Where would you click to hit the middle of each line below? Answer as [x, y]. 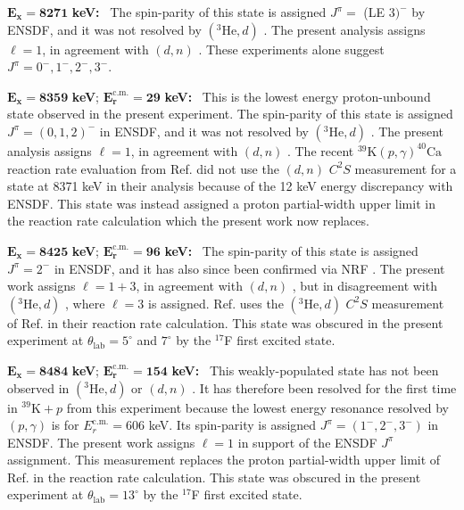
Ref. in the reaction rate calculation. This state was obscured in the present [214, 477]
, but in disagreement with [365, 286]
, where [85, 303]
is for [65, 425]
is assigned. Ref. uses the [216, 303]
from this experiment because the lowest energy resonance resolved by [257, 407]
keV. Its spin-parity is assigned [232, 425]
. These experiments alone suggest [291, 49]
